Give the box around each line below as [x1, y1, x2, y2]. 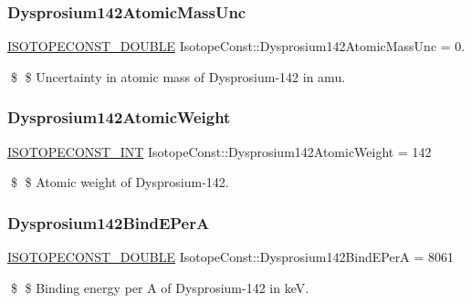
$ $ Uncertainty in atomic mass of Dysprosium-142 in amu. [10, 67, 346, 86]
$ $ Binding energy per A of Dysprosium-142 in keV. [10, 277, 309, 297]
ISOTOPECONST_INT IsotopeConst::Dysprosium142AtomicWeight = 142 [7, 141, 432, 161]
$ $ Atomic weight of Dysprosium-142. [10, 172, 229, 192]
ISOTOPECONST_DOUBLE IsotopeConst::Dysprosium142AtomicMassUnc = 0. [7, 37, 466, 56]
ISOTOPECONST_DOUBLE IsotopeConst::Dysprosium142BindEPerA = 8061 [7, 247, 454, 266]
